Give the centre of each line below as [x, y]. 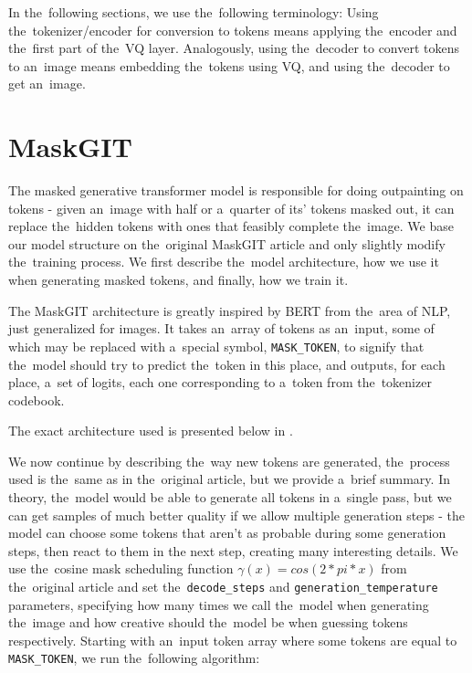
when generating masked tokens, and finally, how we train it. [178, 280]
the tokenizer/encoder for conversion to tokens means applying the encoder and [233, 30]
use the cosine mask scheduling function [121, 568]
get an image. [47, 84]
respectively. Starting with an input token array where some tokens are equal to [233, 640]
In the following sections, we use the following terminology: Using [194, 12]
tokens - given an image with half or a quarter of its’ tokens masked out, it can [231, 208]
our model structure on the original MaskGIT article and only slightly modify [227, 243]
